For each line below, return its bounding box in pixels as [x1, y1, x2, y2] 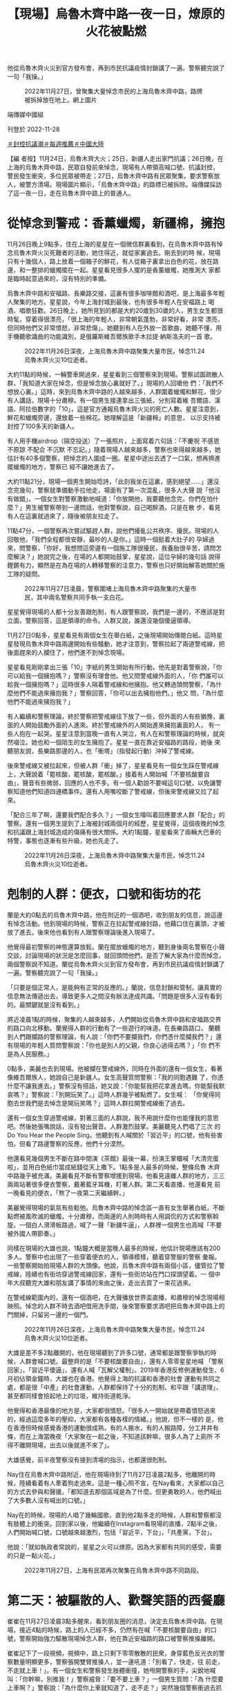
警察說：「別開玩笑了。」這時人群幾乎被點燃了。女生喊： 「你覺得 [30, 1091, 215, 1099]
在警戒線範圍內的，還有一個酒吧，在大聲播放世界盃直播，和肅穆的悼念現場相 [7, 1293, 225, 1302]
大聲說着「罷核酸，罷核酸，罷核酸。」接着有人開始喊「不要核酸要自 [19, 770, 210, 778]
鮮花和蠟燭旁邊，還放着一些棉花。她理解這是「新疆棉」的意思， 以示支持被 [7, 414, 221, 422]
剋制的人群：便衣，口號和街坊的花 [7, 887, 202, 902]
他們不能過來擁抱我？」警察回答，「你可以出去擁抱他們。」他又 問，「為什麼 [12, 689, 224, 698]
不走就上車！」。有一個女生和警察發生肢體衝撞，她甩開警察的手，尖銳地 [7, 1666, 210, 1674]
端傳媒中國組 [7, 111, 43, 119]
